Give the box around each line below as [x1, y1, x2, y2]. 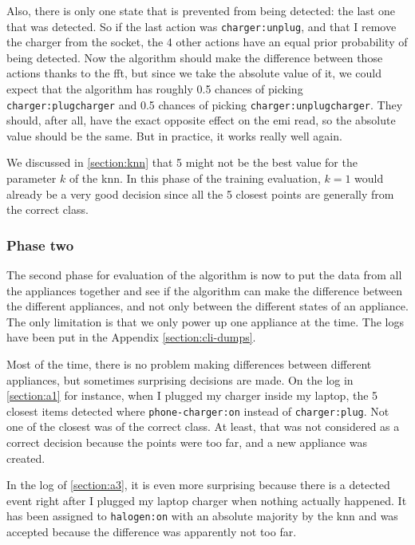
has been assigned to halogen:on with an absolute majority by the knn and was [6, 507, 398, 524]
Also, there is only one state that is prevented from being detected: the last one [6, 2, 395, 18]
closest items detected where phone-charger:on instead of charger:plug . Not [6, 402, 389, 419]
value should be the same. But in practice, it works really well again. [6, 127, 342, 144]
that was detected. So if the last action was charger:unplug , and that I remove [6, 18, 397, 34]
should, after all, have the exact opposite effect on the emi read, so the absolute [6, 112, 396, 128]
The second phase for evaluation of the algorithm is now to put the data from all [6, 267, 402, 283]
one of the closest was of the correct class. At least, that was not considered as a [6, 418, 400, 435]
